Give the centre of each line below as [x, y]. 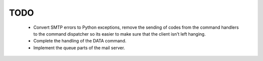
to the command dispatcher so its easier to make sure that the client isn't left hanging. [120, 34]
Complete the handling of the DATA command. [80, 41]
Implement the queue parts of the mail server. [79, 48]
